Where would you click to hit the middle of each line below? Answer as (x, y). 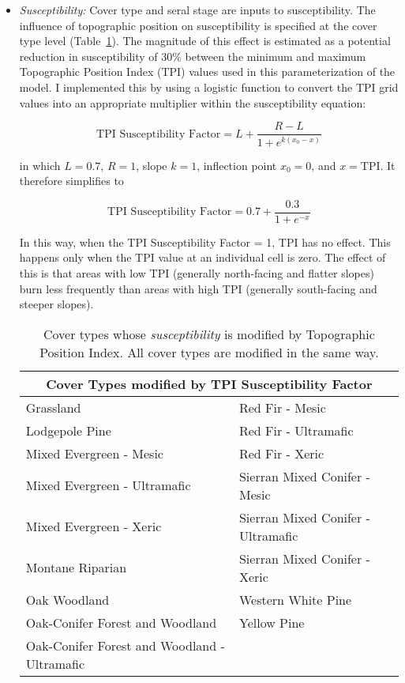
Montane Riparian (76, 568)
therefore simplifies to (71, 181)
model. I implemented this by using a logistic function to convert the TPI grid (209, 87)
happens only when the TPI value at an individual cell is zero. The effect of (202, 257)
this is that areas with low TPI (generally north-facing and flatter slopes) (197, 273)
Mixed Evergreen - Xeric (94, 526)
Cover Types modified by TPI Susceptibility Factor (209, 383)
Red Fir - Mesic (282, 407)
